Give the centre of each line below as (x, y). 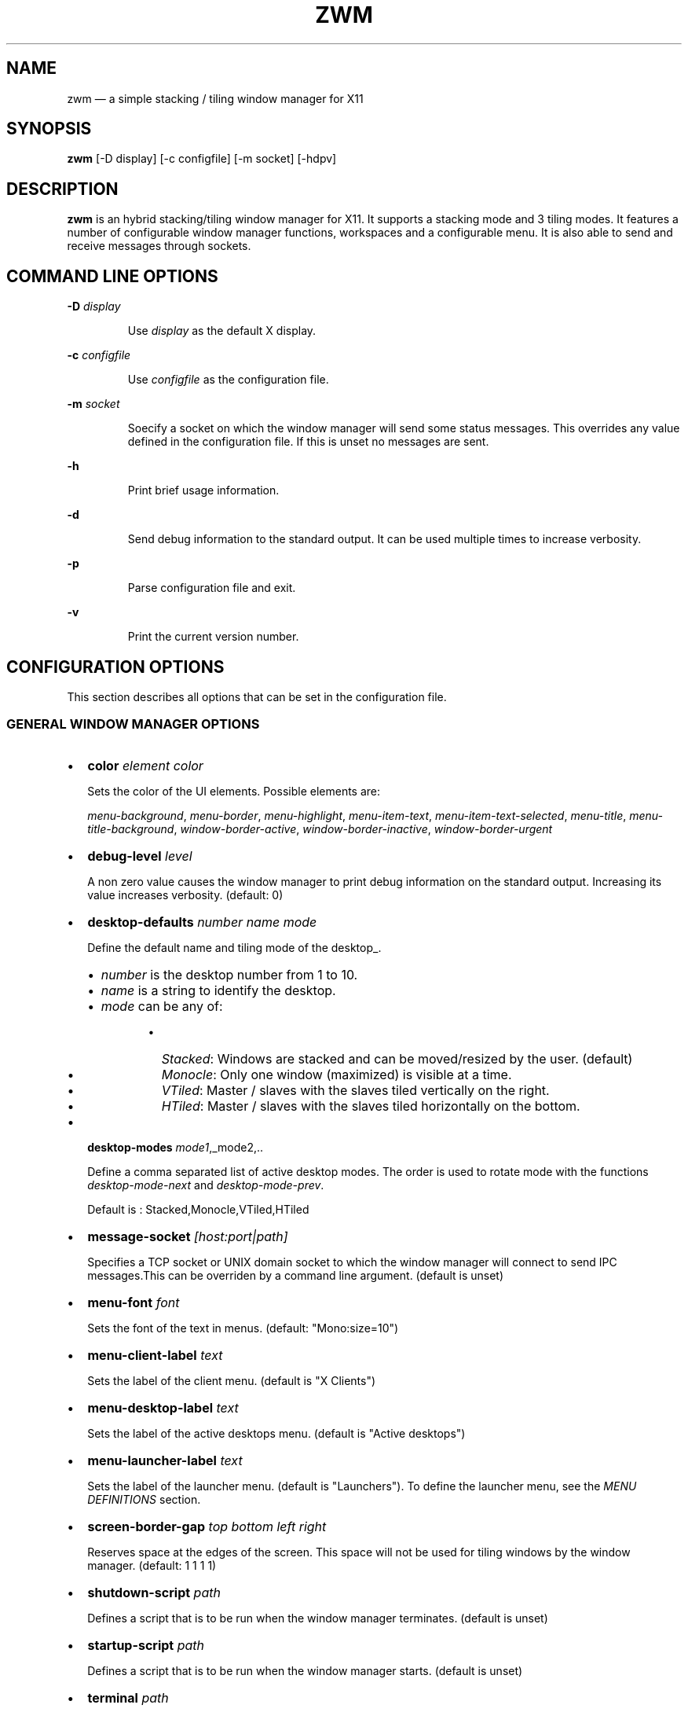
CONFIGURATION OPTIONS (115, 667)
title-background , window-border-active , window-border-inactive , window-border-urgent (320, 828)
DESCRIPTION (62, 189)
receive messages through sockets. (159, 246)
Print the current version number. (213, 637)
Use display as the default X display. (222, 331)
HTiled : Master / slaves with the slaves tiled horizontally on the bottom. (371, 1106)
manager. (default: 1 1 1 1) (152, 1565)
